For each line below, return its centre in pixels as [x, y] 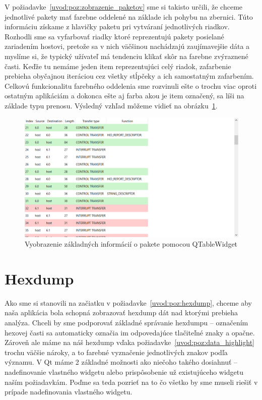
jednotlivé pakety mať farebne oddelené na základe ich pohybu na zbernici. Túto [129, 16]
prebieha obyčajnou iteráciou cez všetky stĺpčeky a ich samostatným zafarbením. [129, 76]
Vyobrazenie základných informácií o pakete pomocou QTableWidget [131, 244]
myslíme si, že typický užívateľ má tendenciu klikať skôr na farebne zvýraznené [126, 56]
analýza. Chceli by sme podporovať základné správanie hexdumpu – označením [126, 323]
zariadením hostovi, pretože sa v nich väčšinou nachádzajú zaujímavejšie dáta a [127, 46]
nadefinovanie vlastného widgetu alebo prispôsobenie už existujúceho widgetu [124, 372]
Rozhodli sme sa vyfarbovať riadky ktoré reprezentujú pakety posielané [114, 36]
